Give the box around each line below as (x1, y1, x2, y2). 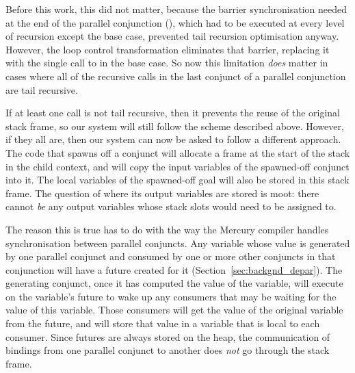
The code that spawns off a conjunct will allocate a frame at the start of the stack (5, 145, 350, 159)
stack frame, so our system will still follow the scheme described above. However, (5, 118, 344, 133)
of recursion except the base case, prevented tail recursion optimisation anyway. (5, 29, 339, 43)
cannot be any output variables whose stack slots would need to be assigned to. (5, 199, 337, 214)
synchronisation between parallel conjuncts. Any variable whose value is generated (5, 235, 350, 250)
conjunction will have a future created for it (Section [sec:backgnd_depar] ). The (5, 262, 343, 276)
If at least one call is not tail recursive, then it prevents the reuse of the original (5, 105, 340, 120)
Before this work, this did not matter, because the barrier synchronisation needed (5, 2, 347, 16)
